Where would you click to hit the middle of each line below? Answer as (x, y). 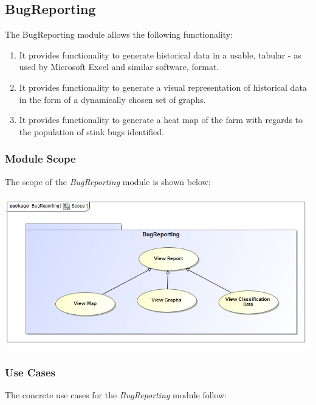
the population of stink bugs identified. (92, 131)
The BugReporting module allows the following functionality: (119, 34)
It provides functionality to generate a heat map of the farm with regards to (161, 120)
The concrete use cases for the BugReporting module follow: (116, 395)
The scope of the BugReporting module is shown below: (108, 181)
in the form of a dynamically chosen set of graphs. (112, 99)
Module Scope (40, 159)
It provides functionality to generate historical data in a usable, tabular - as (160, 55)
